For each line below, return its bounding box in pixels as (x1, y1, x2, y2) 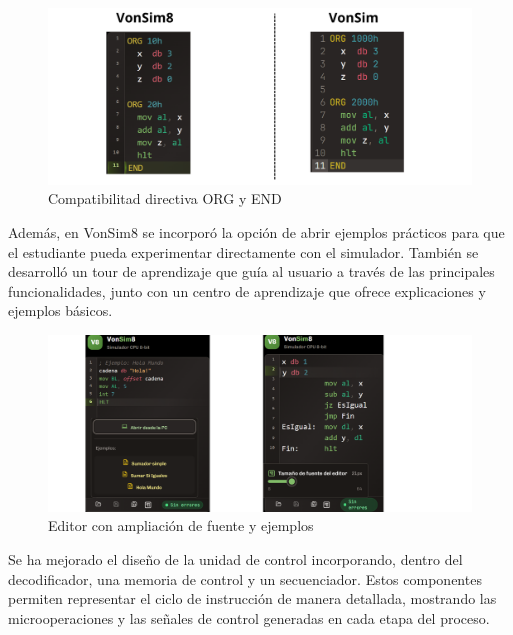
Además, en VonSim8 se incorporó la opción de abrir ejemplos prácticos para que (8, 221, 505, 242)
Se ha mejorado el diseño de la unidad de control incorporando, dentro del (8, 548, 463, 569)
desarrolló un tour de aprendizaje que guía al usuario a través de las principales (8, 261, 495, 282)
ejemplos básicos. (8, 300, 113, 321)
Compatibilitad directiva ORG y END (48, 188, 282, 209)
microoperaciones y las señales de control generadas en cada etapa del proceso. (8, 607, 490, 628)
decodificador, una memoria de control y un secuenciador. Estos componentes (8, 568, 482, 589)
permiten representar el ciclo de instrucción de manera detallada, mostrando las (8, 588, 497, 609)
